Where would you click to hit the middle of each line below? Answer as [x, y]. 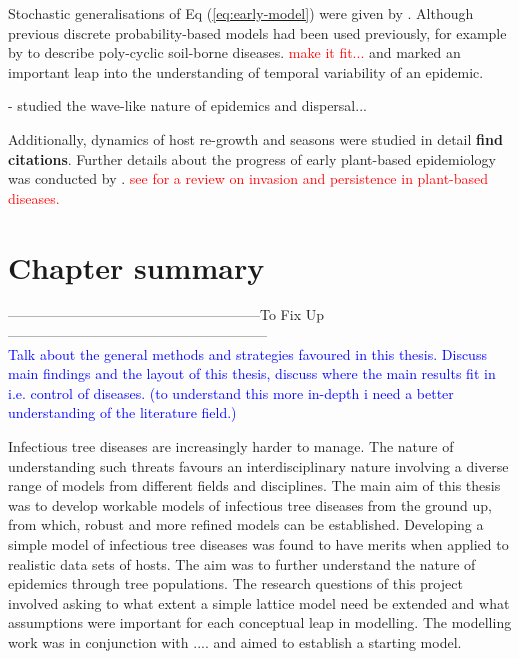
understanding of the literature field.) [122, 412]
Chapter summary [136, 266]
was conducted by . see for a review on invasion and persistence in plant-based [248, 178]
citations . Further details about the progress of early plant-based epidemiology [252, 158]
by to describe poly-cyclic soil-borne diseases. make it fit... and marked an [234, 52]
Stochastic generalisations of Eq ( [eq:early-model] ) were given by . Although [241, 13]
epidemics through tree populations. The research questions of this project [235, 583]
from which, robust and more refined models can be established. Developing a [246, 524]
